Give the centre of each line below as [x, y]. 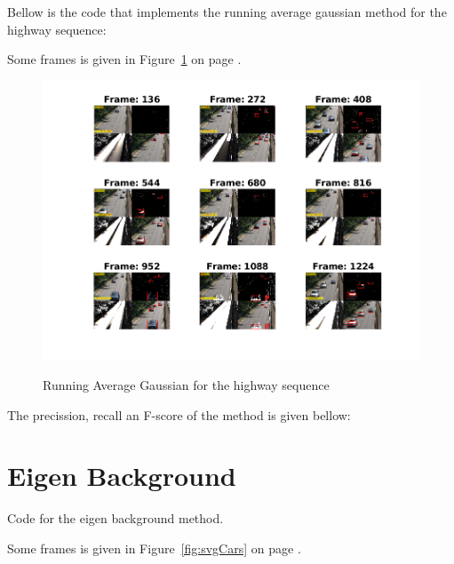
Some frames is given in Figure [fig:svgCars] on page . [154, 548]
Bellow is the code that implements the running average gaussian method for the [227, 12]
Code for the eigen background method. [115, 518]
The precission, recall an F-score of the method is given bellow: [179, 414]
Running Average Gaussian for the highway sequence [186, 384]
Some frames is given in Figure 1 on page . [124, 59]
